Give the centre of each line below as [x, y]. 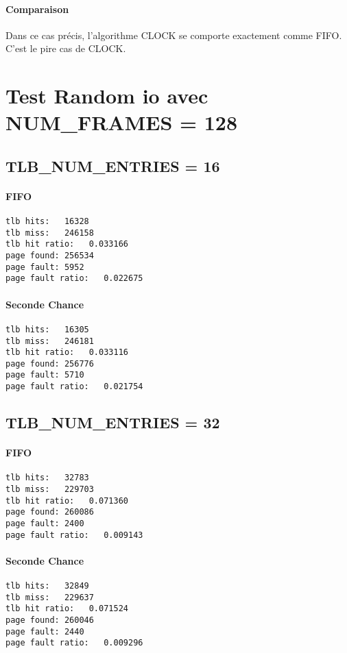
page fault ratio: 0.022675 [74, 279]
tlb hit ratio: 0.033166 [67, 244]
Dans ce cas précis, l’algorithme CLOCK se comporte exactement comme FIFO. [174, 35]
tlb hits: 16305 [47, 329]
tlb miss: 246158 [50, 233]
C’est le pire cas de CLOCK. [66, 48]
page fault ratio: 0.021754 [74, 387]
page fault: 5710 [45, 375]
